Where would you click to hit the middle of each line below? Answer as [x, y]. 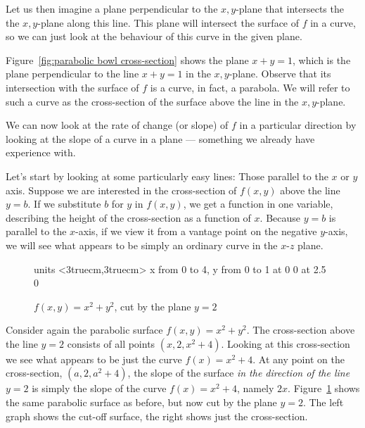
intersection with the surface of [72, 87]
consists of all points [111, 343]
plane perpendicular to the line [72, 74]
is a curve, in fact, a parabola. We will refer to [250, 87]
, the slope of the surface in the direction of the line [239, 373]
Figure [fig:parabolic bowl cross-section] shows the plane [127, 59]
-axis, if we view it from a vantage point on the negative [196, 231]
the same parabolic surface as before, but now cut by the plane [141, 402]
